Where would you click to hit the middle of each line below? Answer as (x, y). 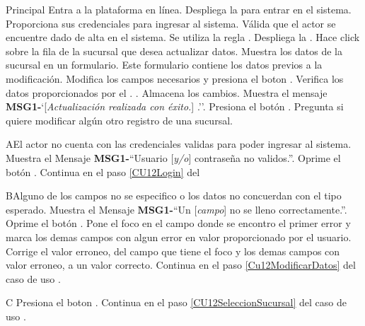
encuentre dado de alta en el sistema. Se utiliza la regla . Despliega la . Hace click (183, 37)
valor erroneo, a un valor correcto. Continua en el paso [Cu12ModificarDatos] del (181, 265)
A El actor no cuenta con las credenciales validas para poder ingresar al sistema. (179, 144)
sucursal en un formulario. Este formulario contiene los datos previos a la (164, 65)
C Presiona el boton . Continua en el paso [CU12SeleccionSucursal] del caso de (176, 302)
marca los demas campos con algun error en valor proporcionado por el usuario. (179, 237)
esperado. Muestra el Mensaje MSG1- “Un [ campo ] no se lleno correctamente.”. (176, 209)
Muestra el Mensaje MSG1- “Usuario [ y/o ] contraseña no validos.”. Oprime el (173, 157)
